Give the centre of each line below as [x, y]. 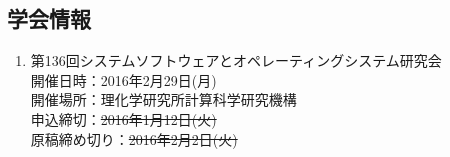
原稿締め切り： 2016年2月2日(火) [134, 138]
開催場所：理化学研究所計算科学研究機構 [163, 99]
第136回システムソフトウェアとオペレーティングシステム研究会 [236, 60]
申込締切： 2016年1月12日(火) [123, 118]
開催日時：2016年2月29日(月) [123, 79]
